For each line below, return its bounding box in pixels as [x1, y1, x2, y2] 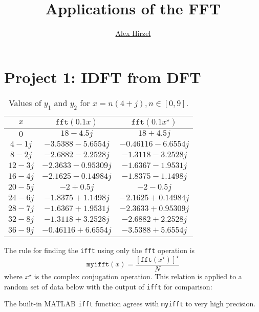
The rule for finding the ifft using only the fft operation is [4, 244, 195, 255]
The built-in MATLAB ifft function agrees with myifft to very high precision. [4, 298, 256, 309]
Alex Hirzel [115, 28, 151, 38]
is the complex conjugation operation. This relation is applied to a [34, 271, 242, 282]
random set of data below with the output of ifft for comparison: [4, 281, 212, 292]
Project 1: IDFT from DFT [4, 66, 201, 87]
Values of [8, 96, 41, 109]
